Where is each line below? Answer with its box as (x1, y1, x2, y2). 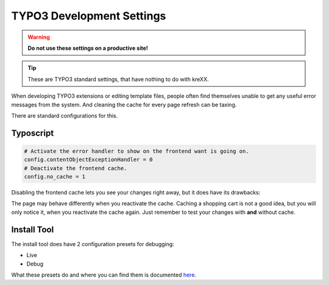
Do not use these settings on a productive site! (27, 44, 149, 52)
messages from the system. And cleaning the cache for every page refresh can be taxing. (11, 101, 237, 108)
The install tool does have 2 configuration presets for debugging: (11, 240, 175, 247)
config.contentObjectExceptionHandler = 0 (24, 156, 153, 163)
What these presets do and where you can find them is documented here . (11, 271, 197, 278)
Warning (27, 33, 50, 41)
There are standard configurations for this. (11, 112, 118, 119)
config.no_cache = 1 (24, 173, 85, 180)
